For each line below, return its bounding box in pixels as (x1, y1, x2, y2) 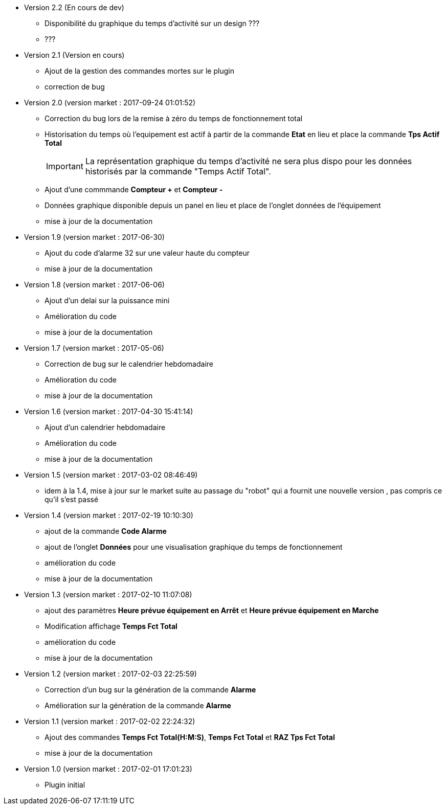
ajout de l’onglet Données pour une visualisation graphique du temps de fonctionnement (44, 543, 343, 551)
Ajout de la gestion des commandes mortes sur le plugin (44, 66, 234, 75)
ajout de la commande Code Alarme (44, 527, 167, 535)
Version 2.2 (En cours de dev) (24, 3, 124, 12)
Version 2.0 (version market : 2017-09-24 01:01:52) (24, 98, 196, 107)
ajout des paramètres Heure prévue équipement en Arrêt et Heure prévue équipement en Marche (44, 606, 379, 615)
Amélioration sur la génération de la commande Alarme (44, 701, 231, 710)
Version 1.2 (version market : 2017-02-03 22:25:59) (24, 669, 197, 678)
